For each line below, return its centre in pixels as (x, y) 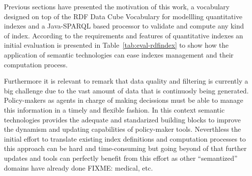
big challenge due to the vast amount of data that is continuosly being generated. (126, 90)
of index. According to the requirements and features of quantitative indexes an (124, 35)
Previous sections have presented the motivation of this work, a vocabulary (117, 6)
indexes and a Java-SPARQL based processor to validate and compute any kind (124, 26)
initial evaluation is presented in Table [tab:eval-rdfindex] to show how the (116, 45)
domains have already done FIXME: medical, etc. (79, 167)
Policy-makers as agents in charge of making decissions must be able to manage (124, 100)
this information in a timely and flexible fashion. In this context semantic (114, 109)
